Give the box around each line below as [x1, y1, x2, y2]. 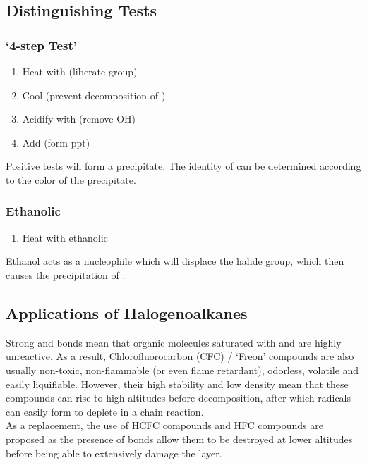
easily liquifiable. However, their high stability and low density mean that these [6, 376, 349, 391]
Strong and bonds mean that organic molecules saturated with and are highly [6, 335, 342, 349]
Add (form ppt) [22, 135, 90, 149]
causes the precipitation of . [6, 267, 126, 282]
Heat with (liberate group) [22, 64, 138, 78]
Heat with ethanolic [22, 230, 108, 244]
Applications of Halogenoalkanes [6, 302, 248, 323]
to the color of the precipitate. [6, 172, 136, 187]
